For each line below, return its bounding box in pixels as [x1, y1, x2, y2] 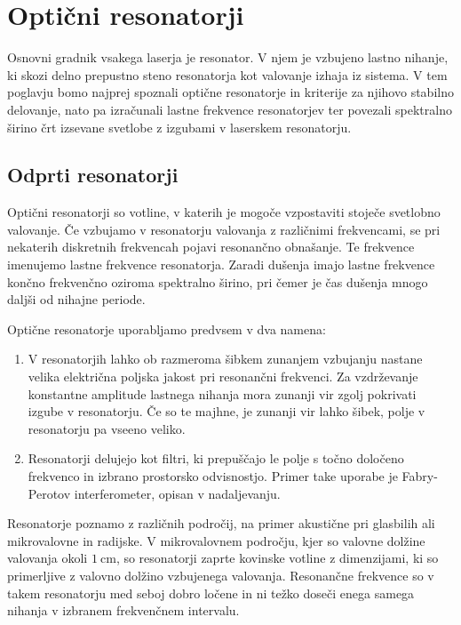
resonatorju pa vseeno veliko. [28, 419, 186, 437]
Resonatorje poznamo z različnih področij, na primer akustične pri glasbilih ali [7, 514, 435, 533]
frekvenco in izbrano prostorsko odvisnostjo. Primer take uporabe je [28, 467, 398, 485]
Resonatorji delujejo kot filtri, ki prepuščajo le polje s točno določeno [28, 449, 404, 468]
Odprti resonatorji [7, 161, 179, 188]
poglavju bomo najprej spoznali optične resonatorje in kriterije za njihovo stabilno [7, 83, 454, 101]
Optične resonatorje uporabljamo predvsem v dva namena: [7, 319, 326, 338]
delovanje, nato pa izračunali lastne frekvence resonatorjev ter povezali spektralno [7, 100, 452, 118]
